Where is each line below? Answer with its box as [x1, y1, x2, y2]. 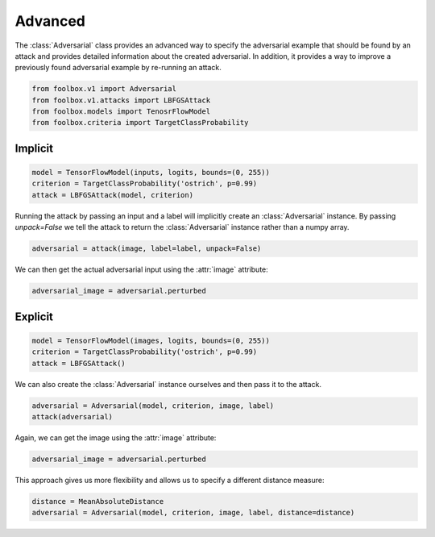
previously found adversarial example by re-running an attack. [14, 63, 222, 73]
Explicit [14, 310, 54, 323]
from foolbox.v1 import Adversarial [31, 85, 177, 94]
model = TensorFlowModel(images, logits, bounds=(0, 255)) [31, 335, 270, 345]
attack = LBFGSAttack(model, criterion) [31, 190, 193, 199]
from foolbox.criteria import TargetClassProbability [31, 118, 249, 127]
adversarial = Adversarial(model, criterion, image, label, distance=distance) [31, 508, 355, 518]
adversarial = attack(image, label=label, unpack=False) [31, 244, 262, 253]
